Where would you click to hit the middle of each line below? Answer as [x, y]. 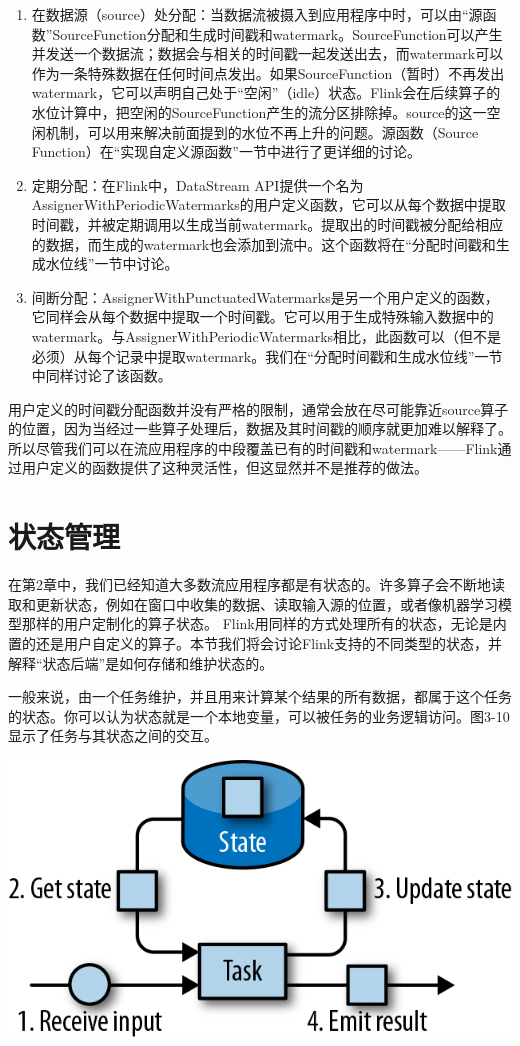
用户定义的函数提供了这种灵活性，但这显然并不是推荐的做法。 [224, 467]
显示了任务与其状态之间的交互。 [113, 735]
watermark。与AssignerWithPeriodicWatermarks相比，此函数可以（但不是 [266, 335]
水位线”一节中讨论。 [112, 263]
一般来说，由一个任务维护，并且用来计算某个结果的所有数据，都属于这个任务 [260, 696]
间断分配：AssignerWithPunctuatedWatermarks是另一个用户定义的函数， [265, 296]
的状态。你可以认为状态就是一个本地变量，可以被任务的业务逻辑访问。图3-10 [259, 715]
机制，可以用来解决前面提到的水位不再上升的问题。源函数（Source [262, 131]
